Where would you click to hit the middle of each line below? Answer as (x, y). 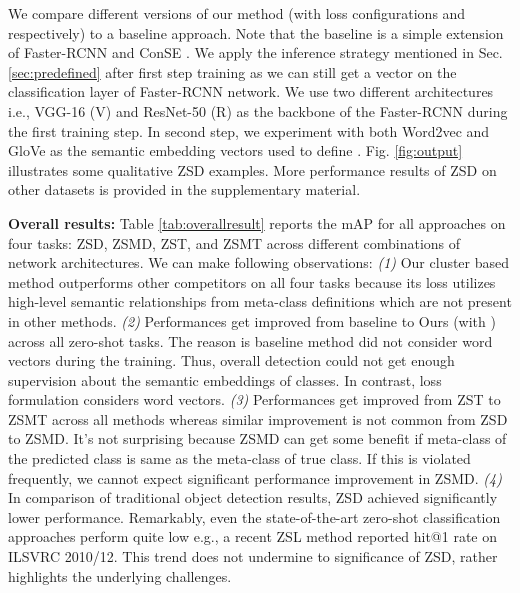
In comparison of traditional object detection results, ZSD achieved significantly (253, 497)
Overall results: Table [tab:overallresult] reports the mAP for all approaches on (257, 222)
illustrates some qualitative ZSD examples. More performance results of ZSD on (252, 169)
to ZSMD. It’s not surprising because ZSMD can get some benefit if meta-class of (257, 438)
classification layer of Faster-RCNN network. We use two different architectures (251, 91)
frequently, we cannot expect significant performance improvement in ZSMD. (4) (255, 477)
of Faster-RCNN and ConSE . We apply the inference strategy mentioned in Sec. (255, 52)
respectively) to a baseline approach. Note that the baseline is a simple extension (256, 32)
